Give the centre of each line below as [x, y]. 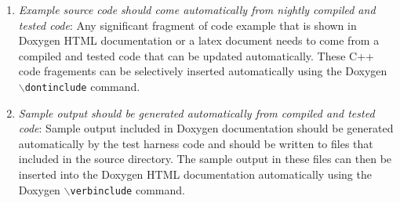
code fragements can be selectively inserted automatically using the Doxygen [203, 71]
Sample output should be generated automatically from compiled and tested [196, 112]
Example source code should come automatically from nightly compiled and [197, 9]
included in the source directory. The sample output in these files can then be [205, 159]
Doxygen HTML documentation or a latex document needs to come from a [199, 40]
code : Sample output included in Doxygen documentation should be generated [206, 128]
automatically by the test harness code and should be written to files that [196, 143]
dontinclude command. [82, 86]
